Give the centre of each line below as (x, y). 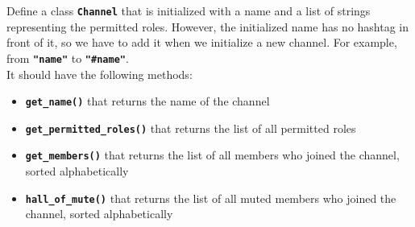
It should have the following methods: (100, 74)
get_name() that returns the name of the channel (147, 101)
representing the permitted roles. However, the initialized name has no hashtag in (208, 26)
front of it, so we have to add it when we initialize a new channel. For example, (202, 42)
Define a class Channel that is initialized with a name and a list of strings (189, 10)
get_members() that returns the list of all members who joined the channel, (212, 155)
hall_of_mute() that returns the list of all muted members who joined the (211, 198)
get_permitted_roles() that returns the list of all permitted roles (191, 128)
